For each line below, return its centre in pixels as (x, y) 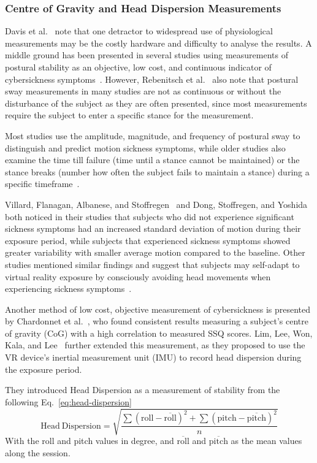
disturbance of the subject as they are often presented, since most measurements (156, 103)
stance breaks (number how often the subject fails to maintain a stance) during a (157, 171)
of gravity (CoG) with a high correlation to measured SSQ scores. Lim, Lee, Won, (159, 333)
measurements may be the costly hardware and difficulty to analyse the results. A (158, 43)
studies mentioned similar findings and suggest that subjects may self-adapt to (152, 264)
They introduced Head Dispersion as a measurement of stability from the (143, 390)
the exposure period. (44, 369)
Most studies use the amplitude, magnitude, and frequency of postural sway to (153, 135)
